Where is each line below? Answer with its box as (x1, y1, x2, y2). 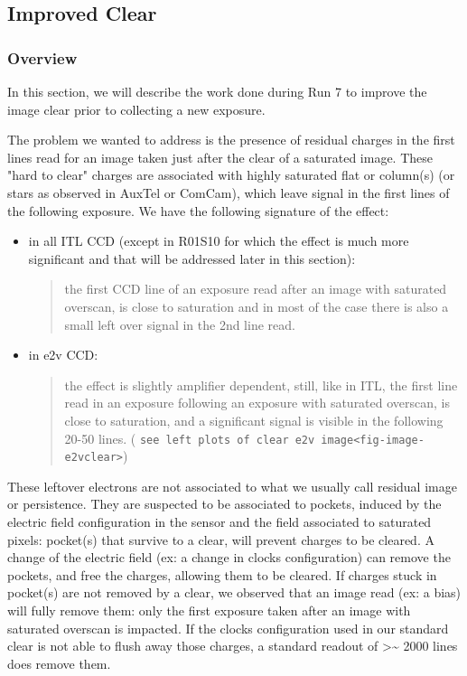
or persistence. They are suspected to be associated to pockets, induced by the (7, 494, 442, 513)
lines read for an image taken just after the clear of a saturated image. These (7, 147, 434, 166)
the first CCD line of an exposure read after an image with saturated (64, 279, 447, 298)
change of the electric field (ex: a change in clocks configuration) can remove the (7, 548, 451, 567)
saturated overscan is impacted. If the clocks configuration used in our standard (7, 618, 449, 637)
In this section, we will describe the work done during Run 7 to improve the (7, 82, 427, 100)
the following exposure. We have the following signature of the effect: (7, 201, 389, 220)
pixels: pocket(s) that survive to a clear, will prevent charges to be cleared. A (7, 530, 434, 549)
